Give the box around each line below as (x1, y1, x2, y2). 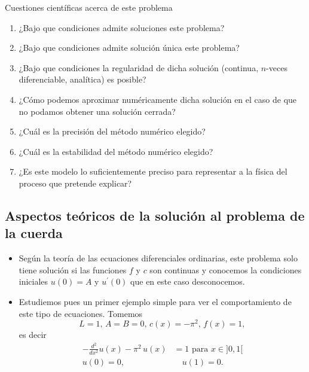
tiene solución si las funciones (19, 263, 127, 276)
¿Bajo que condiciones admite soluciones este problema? (19, 21, 225, 33)
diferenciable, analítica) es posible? (19, 73, 146, 86)
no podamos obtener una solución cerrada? (19, 105, 176, 117)
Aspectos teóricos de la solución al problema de (5, 206, 305, 224)
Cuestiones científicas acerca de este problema (5, 1, 173, 13)
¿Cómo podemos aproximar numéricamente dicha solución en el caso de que (19, 93, 297, 105)
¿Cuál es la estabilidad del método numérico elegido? (19, 145, 213, 157)
